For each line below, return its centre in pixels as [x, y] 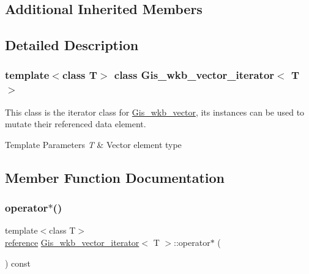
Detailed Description [72, 45]
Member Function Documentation [115, 177]
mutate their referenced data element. [76, 124]
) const [18, 263]
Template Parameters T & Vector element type [93, 144]
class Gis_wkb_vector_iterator [194, 75]
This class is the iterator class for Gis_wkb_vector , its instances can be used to [155, 112]
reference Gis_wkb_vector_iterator [72, 243]
